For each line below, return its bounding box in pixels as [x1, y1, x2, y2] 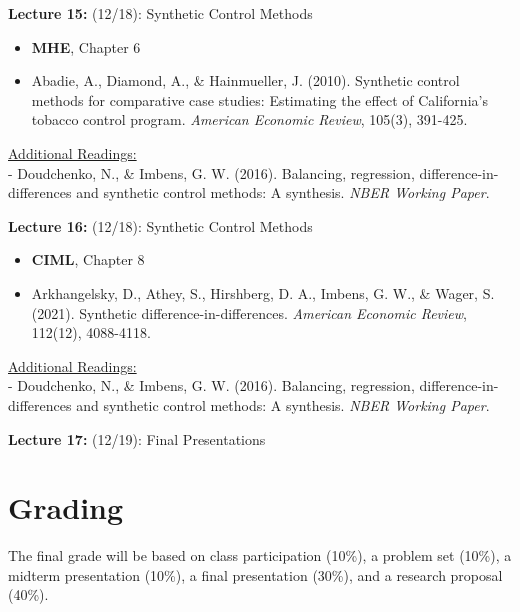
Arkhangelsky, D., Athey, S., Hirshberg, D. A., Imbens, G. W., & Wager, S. [31, 282, 495, 303]
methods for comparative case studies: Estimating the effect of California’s [31, 89, 488, 110]
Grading [8, 487, 124, 528]
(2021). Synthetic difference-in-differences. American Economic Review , [31, 302, 467, 323]
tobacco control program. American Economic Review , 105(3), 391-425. [31, 109, 468, 130]
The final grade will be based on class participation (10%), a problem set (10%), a [8, 545, 512, 566]
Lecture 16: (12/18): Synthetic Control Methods [8, 215, 313, 236]
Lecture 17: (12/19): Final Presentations [8, 428, 266, 449]
